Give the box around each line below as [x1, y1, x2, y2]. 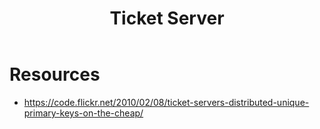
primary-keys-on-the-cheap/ [23, 107, 144, 119]
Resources [9, 63, 101, 86]
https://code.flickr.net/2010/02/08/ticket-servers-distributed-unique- [23, 96, 310, 108]
